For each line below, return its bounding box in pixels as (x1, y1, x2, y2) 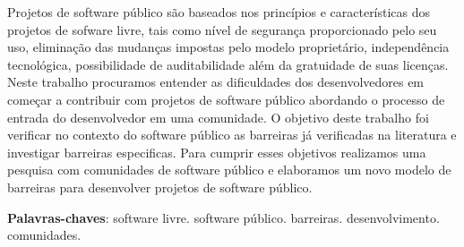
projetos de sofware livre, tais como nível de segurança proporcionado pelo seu (7, 20, 437, 38)
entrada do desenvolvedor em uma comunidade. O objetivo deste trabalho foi (7, 107, 429, 126)
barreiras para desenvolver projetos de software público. (7, 177, 313, 196)
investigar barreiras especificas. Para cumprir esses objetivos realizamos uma (7, 142, 426, 161)
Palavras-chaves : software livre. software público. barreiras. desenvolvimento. (7, 208, 440, 226)
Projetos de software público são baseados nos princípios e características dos (7, 3, 431, 21)
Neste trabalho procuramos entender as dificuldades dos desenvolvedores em (7, 72, 425, 91)
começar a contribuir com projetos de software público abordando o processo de (7, 89, 445, 108)
